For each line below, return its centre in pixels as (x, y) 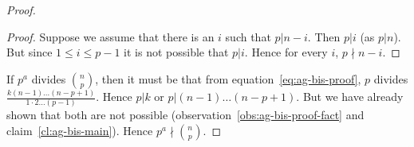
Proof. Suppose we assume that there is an (110, 36)
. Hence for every (286, 52)
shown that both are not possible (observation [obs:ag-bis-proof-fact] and (185, 115)
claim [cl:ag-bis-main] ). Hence (80, 130)
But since (30, 52)
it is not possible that (176, 52)
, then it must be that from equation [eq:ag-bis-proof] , (228, 78)
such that (248, 36)
